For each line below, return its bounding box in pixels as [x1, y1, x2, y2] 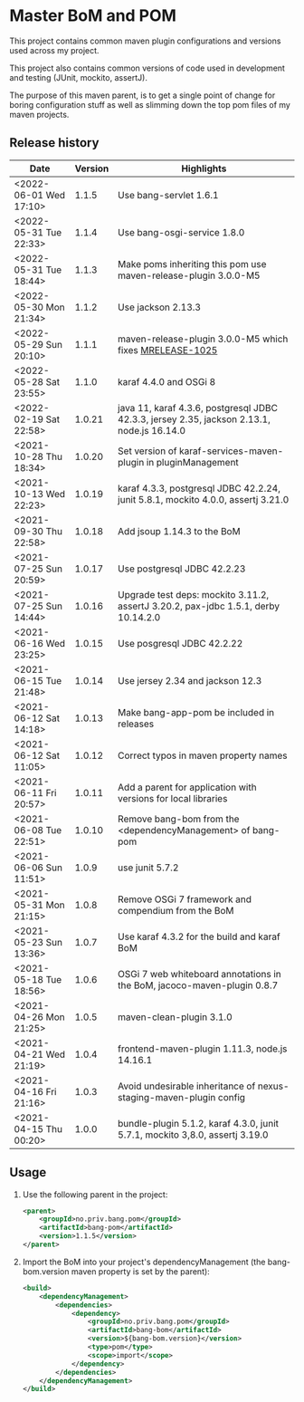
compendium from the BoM [117, 904, 234, 917]
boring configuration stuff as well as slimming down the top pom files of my [9, 99, 291, 110]
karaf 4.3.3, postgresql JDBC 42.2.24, [117, 482, 280, 495]
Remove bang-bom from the [117, 812, 240, 825]
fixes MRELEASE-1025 [117, 343, 218, 356]
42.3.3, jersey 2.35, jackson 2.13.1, [117, 413, 271, 426]
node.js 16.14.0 [117, 424, 186, 437]
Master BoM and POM [9, 5, 176, 26]
